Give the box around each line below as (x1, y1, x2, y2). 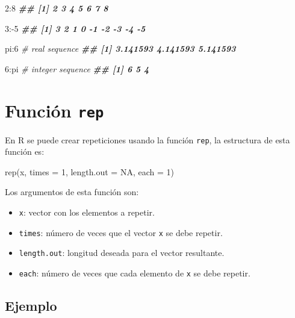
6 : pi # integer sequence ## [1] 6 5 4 (5, 62, 149, 75)
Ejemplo (5, 296, 57, 315)
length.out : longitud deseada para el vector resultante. (19, 246, 225, 259)
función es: (5, 145, 45, 158)
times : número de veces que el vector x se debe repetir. (19, 226, 223, 238)
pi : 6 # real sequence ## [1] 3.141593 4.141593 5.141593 (5, 42, 236, 55)
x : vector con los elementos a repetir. (19, 206, 155, 219)
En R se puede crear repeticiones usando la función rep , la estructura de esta (5, 133, 290, 146)
